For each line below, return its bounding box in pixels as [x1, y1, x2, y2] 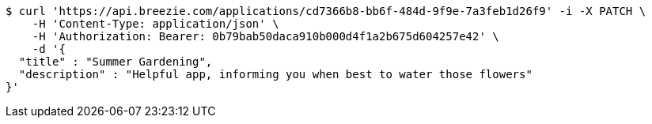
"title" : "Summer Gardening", [18, 55, 213, 68]
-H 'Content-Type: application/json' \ [32, 17, 279, 30]
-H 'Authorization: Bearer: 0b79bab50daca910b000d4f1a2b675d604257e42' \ [32, 30, 499, 43]
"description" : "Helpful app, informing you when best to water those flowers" [18, 68, 533, 81]
